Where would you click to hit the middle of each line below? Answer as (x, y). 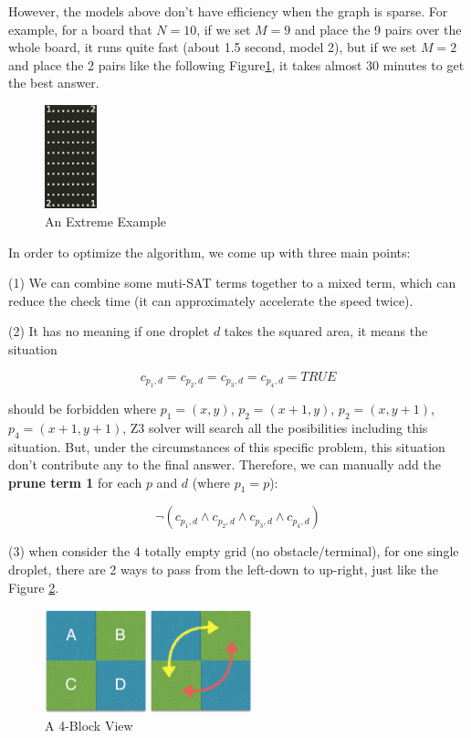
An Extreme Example (106, 221)
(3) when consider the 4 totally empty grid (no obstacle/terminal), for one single (234, 551)
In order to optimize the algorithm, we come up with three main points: (209, 252)
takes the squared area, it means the (326, 331)
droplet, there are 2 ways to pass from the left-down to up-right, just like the (224, 569)
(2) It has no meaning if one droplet (109, 331)
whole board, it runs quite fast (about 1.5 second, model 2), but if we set (213, 47)
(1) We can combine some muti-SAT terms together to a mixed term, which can (232, 283)
